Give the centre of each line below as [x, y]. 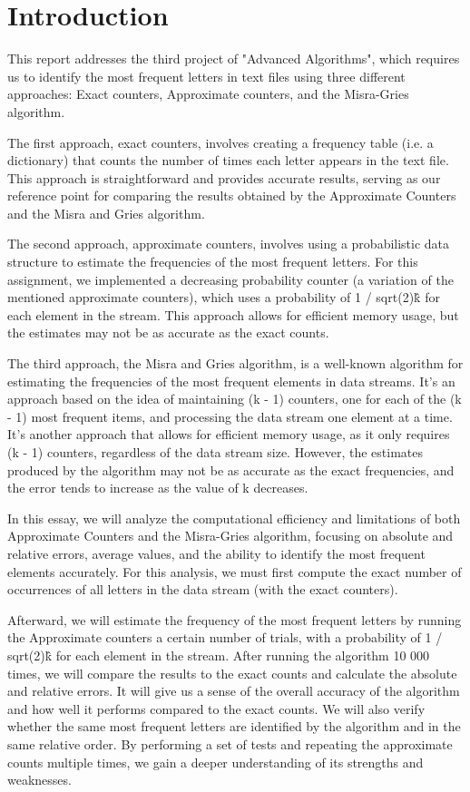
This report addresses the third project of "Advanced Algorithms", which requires [234, 59]
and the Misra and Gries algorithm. [106, 213]
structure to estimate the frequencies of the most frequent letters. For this [213, 262]
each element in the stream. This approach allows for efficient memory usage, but [233, 314]
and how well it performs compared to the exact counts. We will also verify [216, 708]
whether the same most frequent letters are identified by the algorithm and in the [234, 726]
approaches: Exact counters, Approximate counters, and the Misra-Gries [208, 94]
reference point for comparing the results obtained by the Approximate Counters [232, 196]
